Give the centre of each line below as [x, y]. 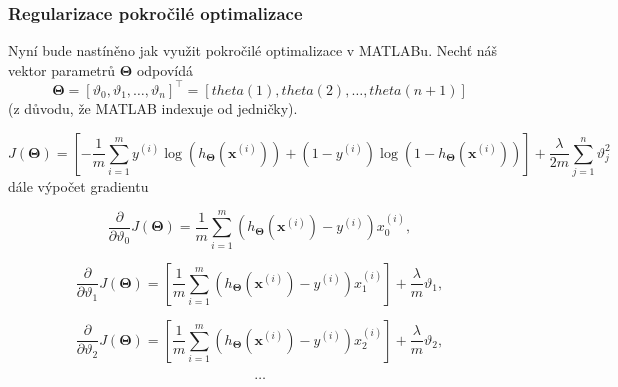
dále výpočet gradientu [78, 185]
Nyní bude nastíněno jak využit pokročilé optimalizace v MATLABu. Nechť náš [253, 50]
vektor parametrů [62, 69]
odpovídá [164, 69]
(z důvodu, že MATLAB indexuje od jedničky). [153, 107]
